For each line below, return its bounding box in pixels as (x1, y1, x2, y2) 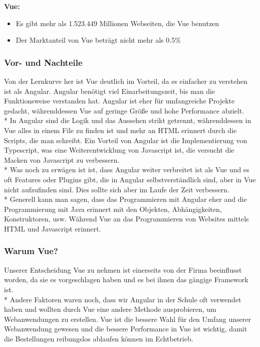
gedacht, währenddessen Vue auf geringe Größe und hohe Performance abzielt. (4, 105, 244, 115)
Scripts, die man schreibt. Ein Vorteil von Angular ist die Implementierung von (4, 135, 247, 145)
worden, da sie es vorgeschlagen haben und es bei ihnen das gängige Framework (4, 274, 248, 285)
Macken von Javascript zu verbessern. (4, 154, 120, 165)
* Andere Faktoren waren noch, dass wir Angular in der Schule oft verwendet (4, 294, 241, 304)
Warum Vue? (4, 245, 58, 257)
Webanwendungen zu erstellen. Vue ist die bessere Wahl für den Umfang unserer (4, 313, 251, 324)
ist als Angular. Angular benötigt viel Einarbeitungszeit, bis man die (4, 85, 215, 96)
